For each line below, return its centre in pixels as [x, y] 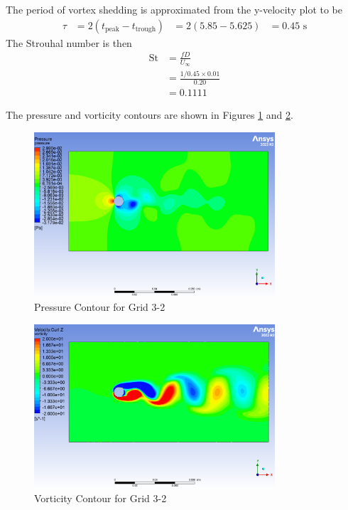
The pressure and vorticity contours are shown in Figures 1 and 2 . [149, 115]
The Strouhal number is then [69, 42]
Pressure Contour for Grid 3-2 [100, 307]
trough [146, 30]
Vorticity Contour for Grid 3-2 [100, 498]
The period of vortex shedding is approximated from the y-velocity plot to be [174, 9]
